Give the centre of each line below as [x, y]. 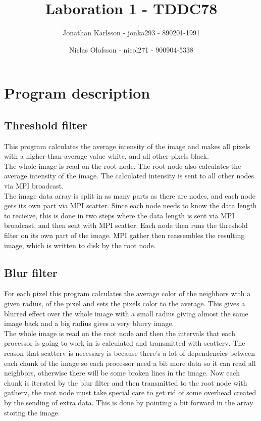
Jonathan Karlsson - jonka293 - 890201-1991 [131, 33]
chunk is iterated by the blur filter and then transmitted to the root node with [126, 382]
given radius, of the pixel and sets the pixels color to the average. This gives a [125, 303]
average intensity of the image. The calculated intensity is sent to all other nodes [129, 176]
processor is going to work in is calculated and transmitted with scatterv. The [125, 343]
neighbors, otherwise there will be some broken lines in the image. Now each [122, 373]
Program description [77, 93]
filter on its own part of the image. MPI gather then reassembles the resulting [124, 235]
